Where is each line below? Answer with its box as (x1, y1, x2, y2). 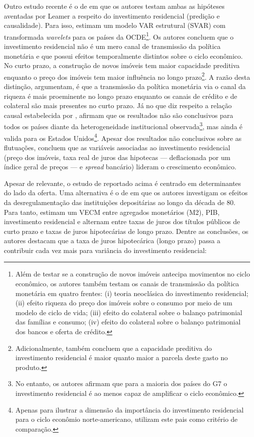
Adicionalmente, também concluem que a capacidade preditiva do (15, 343, 212, 353)
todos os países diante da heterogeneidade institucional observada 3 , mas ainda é (4, 120, 243, 132)
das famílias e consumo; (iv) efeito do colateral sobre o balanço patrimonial (15, 317, 241, 327)
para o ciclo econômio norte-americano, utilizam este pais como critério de (15, 414, 238, 424)
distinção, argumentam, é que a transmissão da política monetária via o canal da (4, 81, 246, 92)
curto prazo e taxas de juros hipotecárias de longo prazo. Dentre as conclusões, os (4, 226, 249, 236)
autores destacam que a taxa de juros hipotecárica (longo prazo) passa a (4, 235, 221, 246)
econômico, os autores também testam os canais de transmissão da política (15, 278, 239, 289)
